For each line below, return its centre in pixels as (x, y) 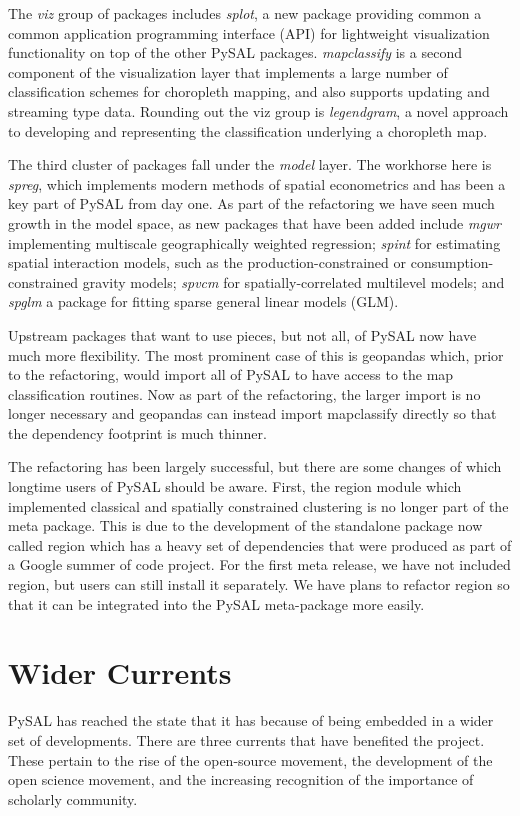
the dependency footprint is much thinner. (137, 432)
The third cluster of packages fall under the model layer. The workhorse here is (250, 164)
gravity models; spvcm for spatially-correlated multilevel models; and (293, 281)
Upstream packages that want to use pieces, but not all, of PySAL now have (242, 334)
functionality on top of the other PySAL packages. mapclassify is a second (235, 52)
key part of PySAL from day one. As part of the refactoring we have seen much (251, 203)
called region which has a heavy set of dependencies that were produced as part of (260, 544)
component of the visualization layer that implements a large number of (228, 71)
